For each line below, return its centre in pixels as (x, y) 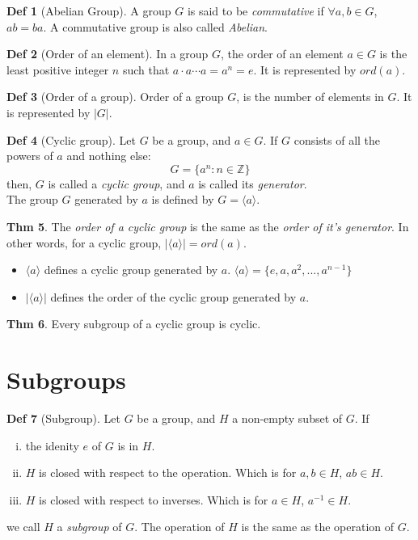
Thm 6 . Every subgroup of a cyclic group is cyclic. (134, 324)
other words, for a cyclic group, (84, 242)
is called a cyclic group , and (116, 183)
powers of (30, 156)
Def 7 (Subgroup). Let (63, 418)
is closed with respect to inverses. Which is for (154, 499)
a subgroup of (89, 527)
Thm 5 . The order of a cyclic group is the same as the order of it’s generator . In (208, 226)
